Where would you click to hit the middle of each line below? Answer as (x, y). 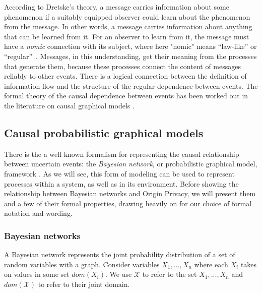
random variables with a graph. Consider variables (82, 264)
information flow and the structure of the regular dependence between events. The (131, 85)
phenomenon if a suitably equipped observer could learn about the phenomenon (127, 16)
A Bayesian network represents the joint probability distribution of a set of (120, 254)
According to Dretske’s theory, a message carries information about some (117, 7)
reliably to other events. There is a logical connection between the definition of (125, 76)
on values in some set (37, 274)
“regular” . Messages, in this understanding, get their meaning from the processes (130, 56)
